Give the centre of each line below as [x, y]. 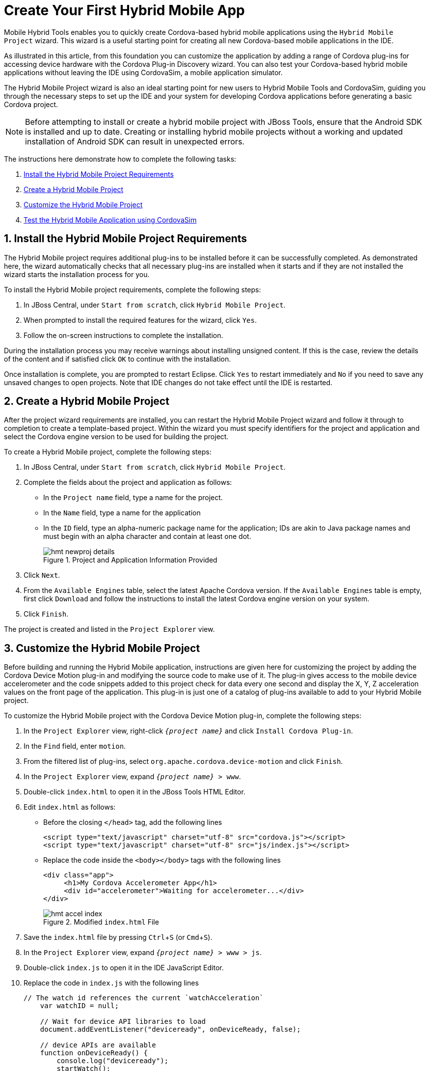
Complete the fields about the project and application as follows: [128, 482]
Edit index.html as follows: [70, 807]
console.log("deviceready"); [113, 1061]
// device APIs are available [98, 1045]
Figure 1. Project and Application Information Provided [130, 560]
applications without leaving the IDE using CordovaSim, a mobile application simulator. [143, 72]
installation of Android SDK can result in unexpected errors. [135, 141]
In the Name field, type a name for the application [122, 513]
